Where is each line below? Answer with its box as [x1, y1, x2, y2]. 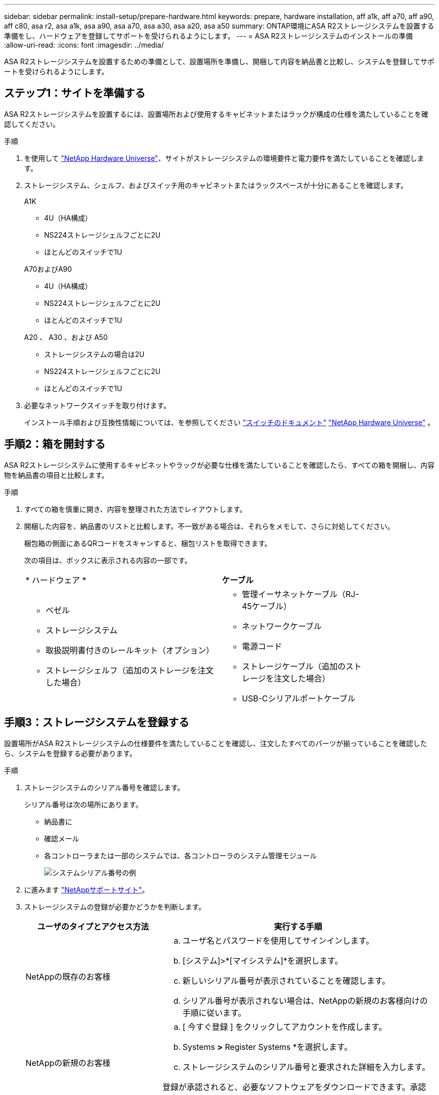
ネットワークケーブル [242, 621, 322, 631]
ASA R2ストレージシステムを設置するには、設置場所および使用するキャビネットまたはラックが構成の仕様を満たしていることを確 [4, 109, 428, 118]
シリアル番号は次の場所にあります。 [24, 800, 143, 809]
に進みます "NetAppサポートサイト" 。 [24, 885, 149, 894]
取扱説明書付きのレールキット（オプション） [46, 645, 214, 655]
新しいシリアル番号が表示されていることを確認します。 [182, 975, 390, 986]
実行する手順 [274, 921, 322, 932]
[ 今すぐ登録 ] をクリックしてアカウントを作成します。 [182, 1021, 387, 1032]
